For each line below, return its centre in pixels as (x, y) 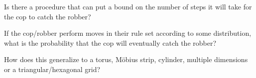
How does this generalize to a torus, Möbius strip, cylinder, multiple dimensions (126, 59)
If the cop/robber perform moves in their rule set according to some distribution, (128, 33)
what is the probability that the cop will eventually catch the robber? (110, 42)
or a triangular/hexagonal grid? (52, 69)
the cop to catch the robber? (48, 16)
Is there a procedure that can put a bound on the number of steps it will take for (128, 6)
